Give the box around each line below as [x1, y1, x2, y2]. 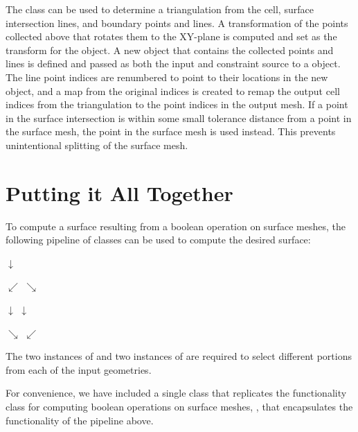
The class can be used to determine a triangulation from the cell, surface [6, 2, 314, 16]
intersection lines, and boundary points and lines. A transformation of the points [6, 15, 348, 30]
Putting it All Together [6, 178, 233, 207]
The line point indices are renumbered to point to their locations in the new [6, 69, 328, 84]
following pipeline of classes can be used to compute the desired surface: [6, 232, 311, 247]
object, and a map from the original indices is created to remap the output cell [6, 83, 340, 98]
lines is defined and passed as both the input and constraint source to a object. [6, 56, 341, 71]
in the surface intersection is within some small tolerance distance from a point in [6, 110, 352, 125]
